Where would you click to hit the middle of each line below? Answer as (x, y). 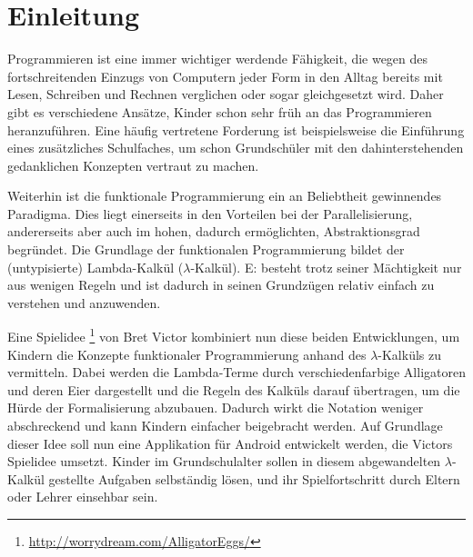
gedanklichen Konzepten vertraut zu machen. (133, 165)
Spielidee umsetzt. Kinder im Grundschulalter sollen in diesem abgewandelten (224, 461)
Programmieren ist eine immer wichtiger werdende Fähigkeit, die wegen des (218, 59)
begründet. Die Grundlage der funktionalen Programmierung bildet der (206, 249)
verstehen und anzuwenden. (84, 302)
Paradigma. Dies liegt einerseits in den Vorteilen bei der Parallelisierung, (210, 213)
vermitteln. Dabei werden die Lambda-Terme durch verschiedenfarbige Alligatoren (236, 372)
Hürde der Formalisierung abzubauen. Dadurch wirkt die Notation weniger (216, 408)
